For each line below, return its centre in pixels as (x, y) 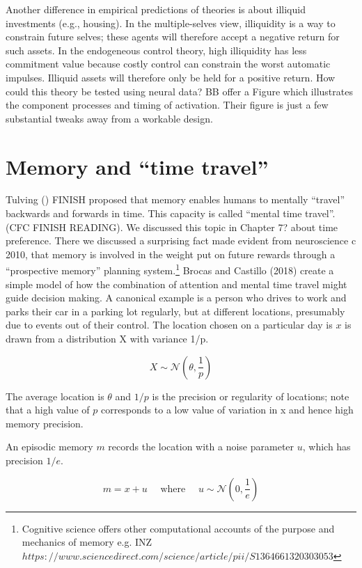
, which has (326, 447)
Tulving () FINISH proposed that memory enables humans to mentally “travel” (175, 199)
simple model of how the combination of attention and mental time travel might (176, 284)
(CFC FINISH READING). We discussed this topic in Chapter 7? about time (172, 227)
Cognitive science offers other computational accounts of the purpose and (178, 528)
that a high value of (48, 410)
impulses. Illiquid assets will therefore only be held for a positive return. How (171, 77)
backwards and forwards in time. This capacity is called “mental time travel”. (171, 213)
